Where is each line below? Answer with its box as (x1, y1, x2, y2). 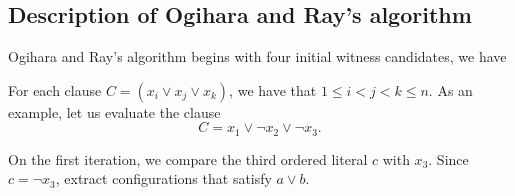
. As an (428, 79, 473, 100)
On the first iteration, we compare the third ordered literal (8, 148, 368, 169)
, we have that (229, 79, 317, 100)
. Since (428, 148, 469, 169)
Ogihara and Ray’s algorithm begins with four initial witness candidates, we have (8, 46, 507, 67)
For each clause (8, 79, 102, 100)
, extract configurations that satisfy (55, 168, 272, 189)
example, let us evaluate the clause (8, 101, 221, 122)
